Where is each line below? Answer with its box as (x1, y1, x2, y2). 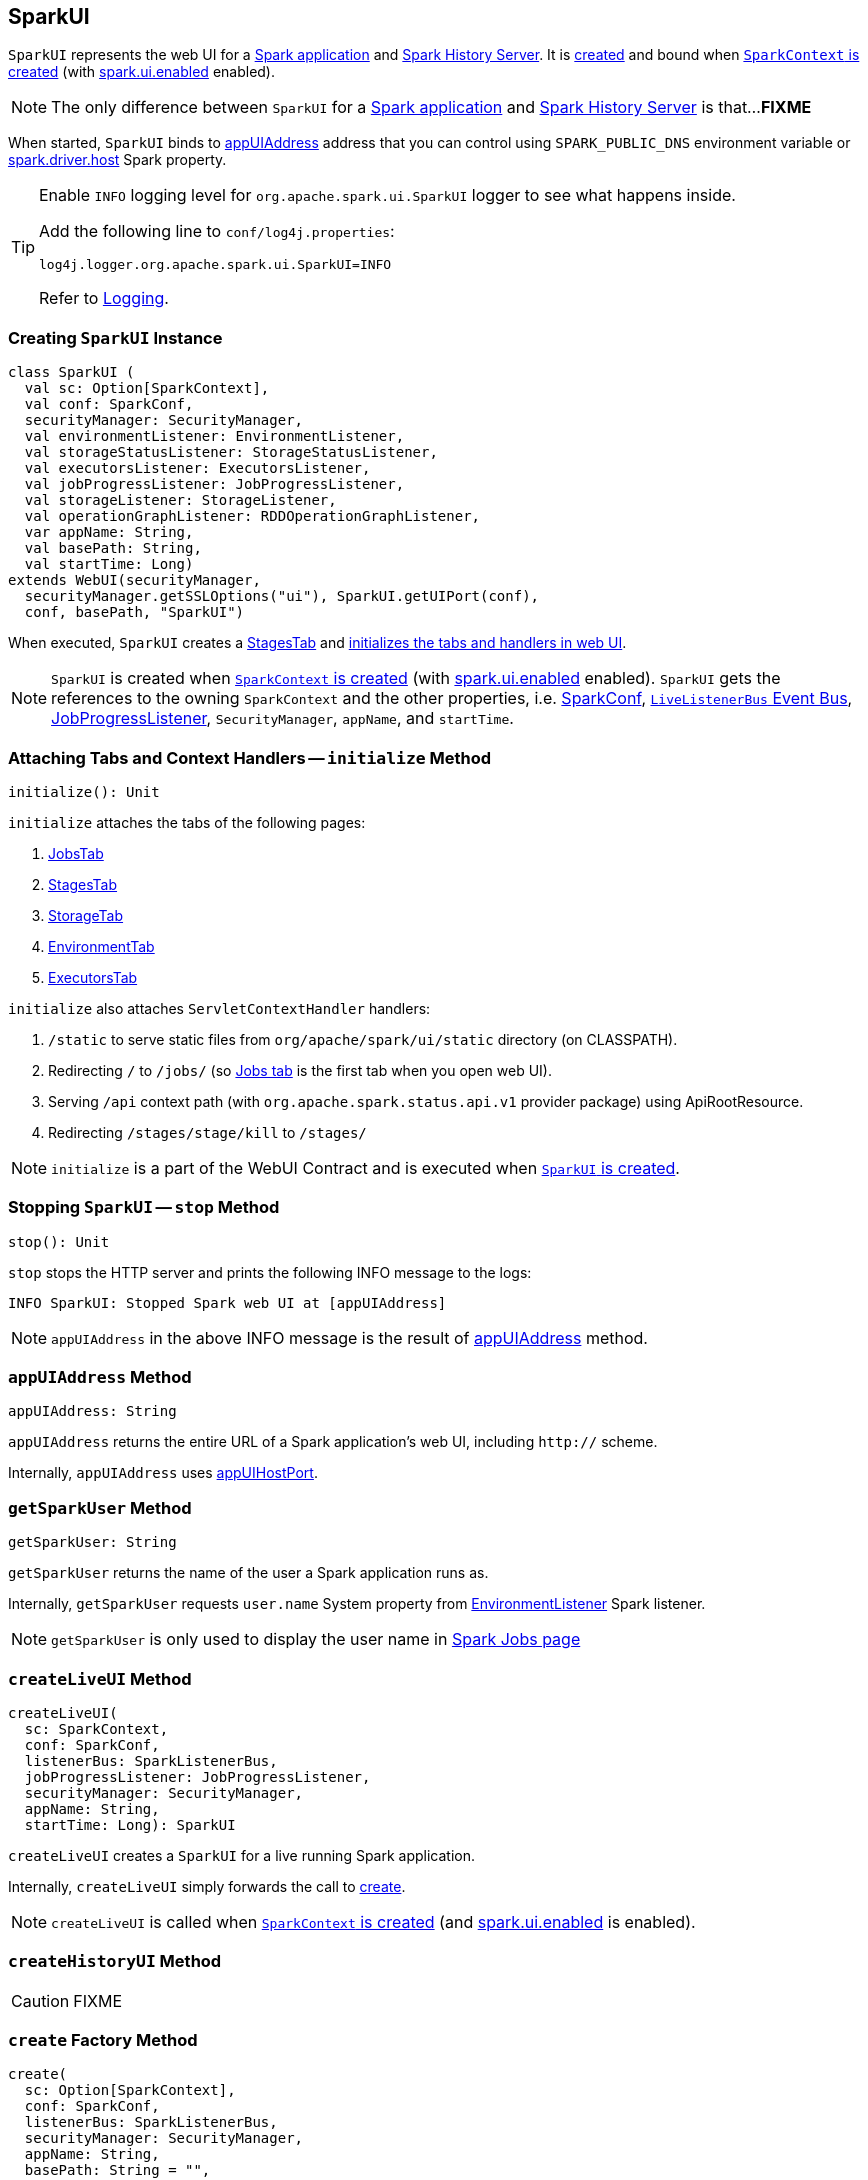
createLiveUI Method (8, 1668, 192, 1689)
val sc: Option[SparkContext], (24, 380, 270, 397)
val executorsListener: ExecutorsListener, (24, 460, 371, 477)
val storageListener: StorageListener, (24, 492, 337, 509)
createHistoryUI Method (8, 1951, 222, 1972)
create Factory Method (8, 2030, 198, 2051)
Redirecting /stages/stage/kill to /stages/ (48, 1123, 367, 1141)
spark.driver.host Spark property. (8, 151, 227, 169)
